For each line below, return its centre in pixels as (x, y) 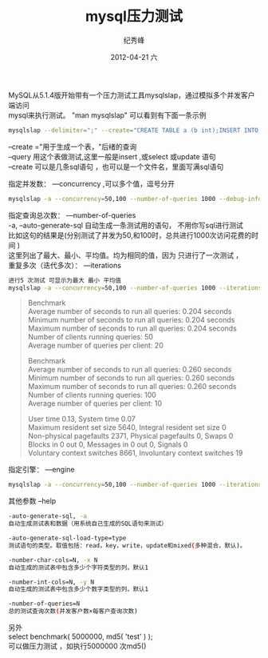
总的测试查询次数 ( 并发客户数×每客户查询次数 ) (73, 612)
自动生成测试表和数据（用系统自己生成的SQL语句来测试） (88, 524)
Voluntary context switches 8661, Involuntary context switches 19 (135, 453)
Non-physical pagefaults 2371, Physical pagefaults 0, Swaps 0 (130, 436)
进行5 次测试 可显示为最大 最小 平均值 (65, 280)
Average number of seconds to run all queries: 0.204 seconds (130, 311)
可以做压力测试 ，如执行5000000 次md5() (77, 646)
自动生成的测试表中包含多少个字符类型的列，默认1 (79, 568)
